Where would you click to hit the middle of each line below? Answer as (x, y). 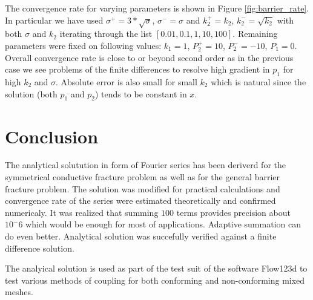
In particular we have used (54, 20)
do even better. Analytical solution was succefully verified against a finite (141, 236)
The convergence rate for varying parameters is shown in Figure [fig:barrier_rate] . (157, 8)
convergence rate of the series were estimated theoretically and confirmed (140, 201)
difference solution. (40, 248)
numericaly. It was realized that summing (82, 212)
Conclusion (52, 136)
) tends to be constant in (141, 93)
